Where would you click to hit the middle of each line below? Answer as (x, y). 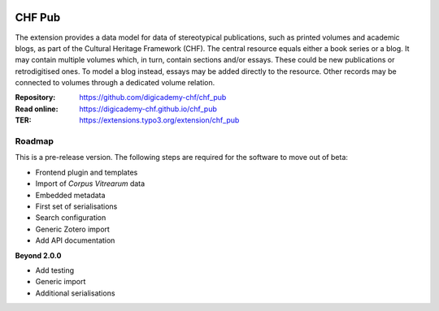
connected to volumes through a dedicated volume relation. (115, 83)
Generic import (61, 282)
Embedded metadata (70, 195)
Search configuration (71, 218)
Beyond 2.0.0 (38, 255)
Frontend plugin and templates (87, 172)
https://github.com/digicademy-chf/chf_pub (153, 97)
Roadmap (35, 141)
